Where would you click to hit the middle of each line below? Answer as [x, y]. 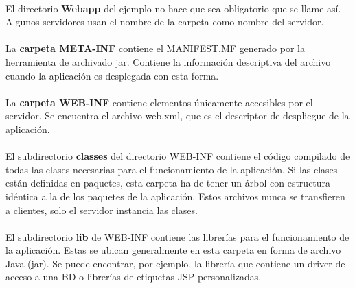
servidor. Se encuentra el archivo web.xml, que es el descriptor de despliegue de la [177, 116]
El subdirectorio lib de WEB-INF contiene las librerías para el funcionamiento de [177, 236]
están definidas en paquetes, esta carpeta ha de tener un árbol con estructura [168, 183]
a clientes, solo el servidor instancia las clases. [102, 209]
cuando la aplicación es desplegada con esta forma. [112, 75]
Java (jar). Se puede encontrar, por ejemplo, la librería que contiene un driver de [175, 263]
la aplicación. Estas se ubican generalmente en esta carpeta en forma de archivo [173, 250]
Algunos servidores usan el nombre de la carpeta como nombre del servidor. [165, 22]
